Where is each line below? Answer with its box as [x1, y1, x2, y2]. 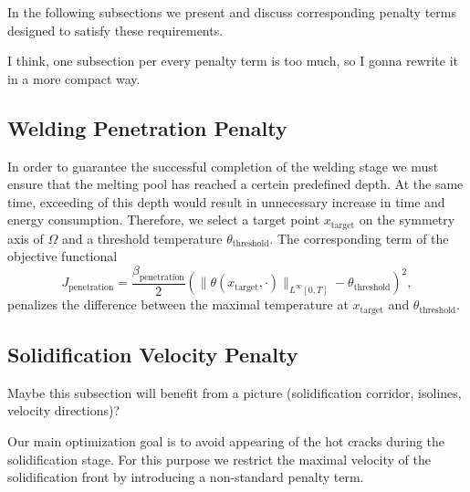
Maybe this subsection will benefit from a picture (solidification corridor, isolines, [7, 382, 462, 402]
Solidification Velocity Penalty [7, 340, 298, 369]
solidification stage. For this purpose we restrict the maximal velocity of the [7, 449, 431, 468]
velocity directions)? [7, 401, 120, 420]
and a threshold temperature [61, 228, 223, 247]
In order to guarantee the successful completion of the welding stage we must [7, 156, 439, 175]
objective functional [7, 246, 118, 266]
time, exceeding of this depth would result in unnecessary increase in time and [7, 192, 445, 211]
